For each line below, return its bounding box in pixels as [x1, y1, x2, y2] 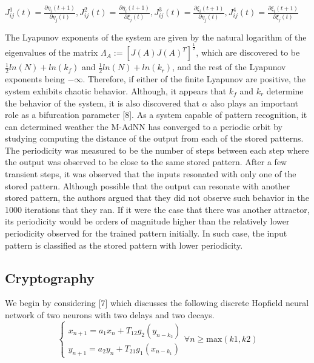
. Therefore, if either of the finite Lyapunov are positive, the [82, 73, 306, 85]
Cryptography [5, 268, 95, 287]
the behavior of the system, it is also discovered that [5, 96, 199, 109]
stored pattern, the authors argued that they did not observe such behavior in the [5, 191, 309, 204]
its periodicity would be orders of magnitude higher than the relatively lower [5, 215, 290, 227]
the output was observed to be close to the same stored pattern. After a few [5, 155, 287, 168]
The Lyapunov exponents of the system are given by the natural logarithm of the [5, 30, 307, 43]
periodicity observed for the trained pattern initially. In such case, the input [5, 227, 287, 240]
